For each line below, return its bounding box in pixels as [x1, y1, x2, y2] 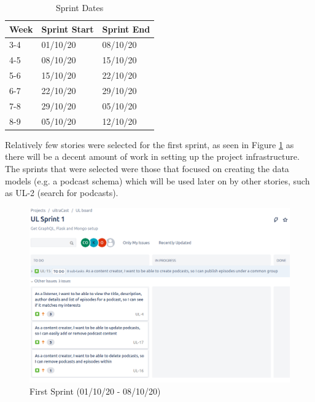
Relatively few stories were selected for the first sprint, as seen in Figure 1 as [5, 138, 294, 151]
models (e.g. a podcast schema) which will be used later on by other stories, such [5, 174, 310, 187]
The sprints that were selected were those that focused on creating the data [5, 162, 289, 175]
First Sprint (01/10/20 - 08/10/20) [29, 384, 161, 397]
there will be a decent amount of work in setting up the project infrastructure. [5, 150, 300, 163]
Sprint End [102, 22, 150, 35]
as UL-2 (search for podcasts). [5, 186, 119, 199]
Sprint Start [41, 22, 94, 35]
